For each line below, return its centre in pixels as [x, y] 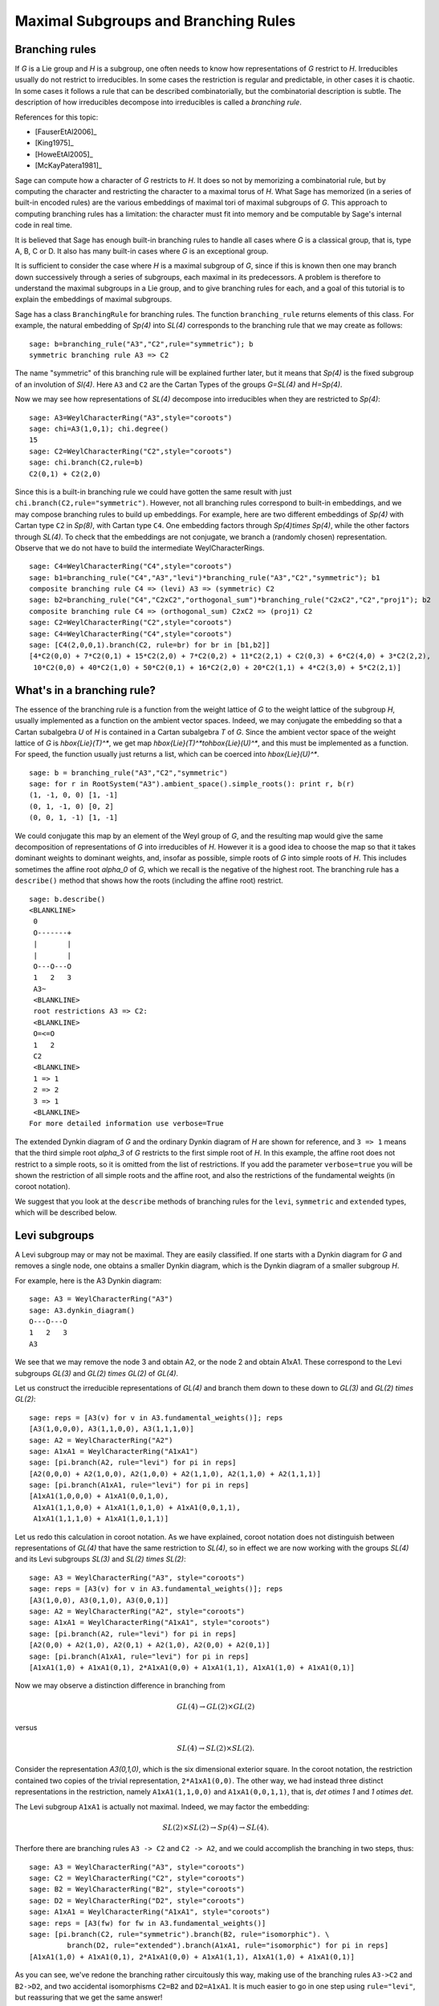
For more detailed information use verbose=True [126, 1124]
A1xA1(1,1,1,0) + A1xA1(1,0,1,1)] [101, 1519]
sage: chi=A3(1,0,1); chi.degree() [99, 429]
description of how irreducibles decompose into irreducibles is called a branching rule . [159, 102]
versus [26, 1727]
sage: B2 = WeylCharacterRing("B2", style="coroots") [137, 1889]
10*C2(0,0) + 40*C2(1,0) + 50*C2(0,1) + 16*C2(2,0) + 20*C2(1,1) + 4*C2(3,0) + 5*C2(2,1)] [217, 667]
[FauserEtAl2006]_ [66, 132]
